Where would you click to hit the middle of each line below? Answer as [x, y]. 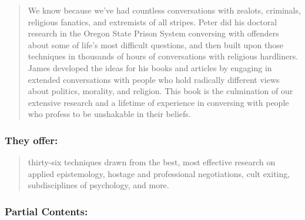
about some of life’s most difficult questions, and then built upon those [155, 44]
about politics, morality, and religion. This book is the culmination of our [160, 91]
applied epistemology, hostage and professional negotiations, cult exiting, [159, 173]
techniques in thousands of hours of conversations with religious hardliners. [163, 56]
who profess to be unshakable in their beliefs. [109, 114]
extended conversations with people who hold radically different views [154, 79]
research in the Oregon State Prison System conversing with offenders [153, 33]
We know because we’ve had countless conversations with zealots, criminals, [164, 10]
